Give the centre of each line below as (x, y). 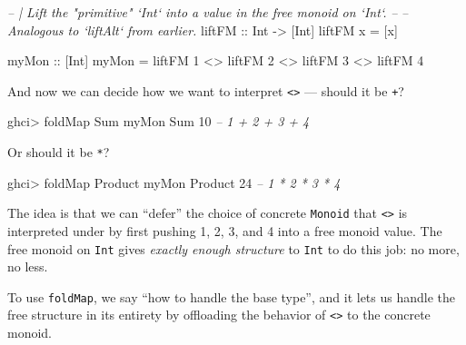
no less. (28, 266)
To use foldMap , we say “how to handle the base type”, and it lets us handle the (232, 296)
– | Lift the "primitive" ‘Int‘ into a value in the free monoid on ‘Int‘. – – (208, 12)
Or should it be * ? (59, 152)
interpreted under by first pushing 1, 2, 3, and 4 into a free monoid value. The (225, 230)
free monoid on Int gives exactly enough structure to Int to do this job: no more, (233, 248)
